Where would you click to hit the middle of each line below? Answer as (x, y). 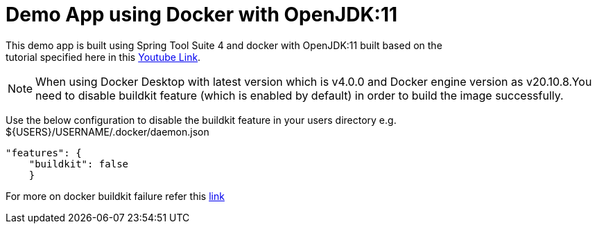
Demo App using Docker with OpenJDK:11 (202, 15)
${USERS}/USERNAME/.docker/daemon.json (107, 131)
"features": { (44, 153)
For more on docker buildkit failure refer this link (115, 196)
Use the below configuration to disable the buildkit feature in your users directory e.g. (201, 120)
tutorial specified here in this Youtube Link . (103, 57)
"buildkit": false (79, 164)
